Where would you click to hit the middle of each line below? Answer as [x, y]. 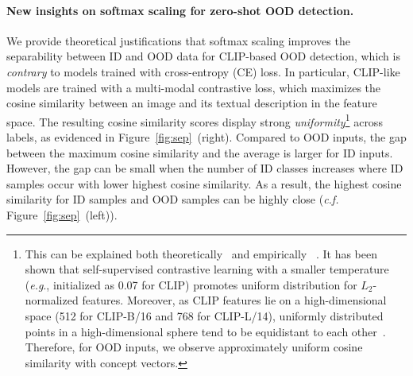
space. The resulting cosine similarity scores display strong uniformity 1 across [195, 120]
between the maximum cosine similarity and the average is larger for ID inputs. [200, 152]
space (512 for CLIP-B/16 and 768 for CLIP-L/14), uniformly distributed [204, 315]
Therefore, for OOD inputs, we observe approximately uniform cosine [194, 347]
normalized [52, 300]
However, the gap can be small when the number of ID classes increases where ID [205, 168]
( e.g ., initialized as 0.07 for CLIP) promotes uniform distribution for [191, 284]
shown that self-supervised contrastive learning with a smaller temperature [207, 269]
